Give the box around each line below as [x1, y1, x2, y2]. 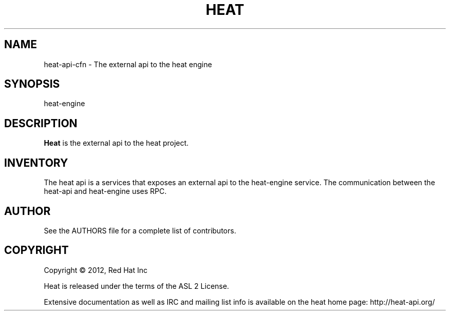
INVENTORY [4, 156, 68, 169]
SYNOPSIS [4, 77, 60, 91]
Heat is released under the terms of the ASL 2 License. [44, 281, 229, 290]
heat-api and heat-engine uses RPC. [44, 187, 167, 196]
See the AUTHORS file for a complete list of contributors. [44, 226, 236, 235]
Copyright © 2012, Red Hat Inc [44, 265, 147, 274]
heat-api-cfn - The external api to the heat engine [44, 60, 212, 69]
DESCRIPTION [4, 116, 78, 130]
